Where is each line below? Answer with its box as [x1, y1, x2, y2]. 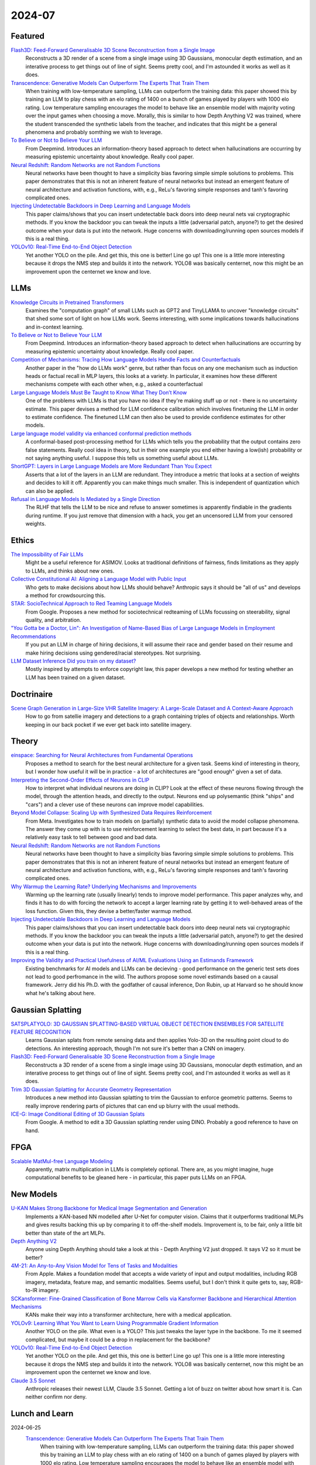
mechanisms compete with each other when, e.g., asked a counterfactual [25, 381, 203, 388]
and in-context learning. [25, 323, 84, 331]
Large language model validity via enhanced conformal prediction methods [11, 430, 192, 437]
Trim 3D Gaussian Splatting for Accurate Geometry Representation [11, 1086, 171, 1093]
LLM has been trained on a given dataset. [25, 674, 126, 681]
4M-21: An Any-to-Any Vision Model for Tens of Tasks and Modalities [11, 1262, 178, 1269]
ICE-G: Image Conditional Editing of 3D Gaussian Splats [11, 1110, 145, 1118]
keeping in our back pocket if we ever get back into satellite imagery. [25, 721, 192, 728]
